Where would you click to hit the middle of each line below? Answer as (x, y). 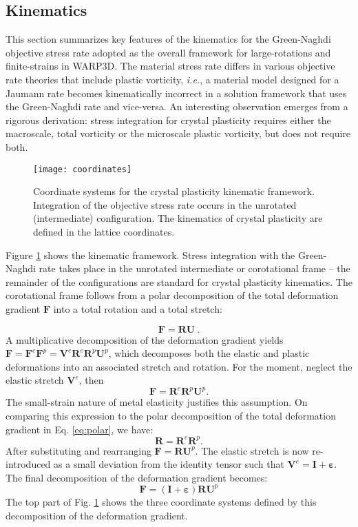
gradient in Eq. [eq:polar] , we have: (80, 429)
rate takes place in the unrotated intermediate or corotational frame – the (194, 268)
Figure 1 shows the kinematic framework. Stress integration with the (150, 255)
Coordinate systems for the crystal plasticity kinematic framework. (174, 191)
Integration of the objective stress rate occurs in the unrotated (165, 204)
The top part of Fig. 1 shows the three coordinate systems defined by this (161, 501)
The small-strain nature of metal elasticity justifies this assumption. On (157, 402)
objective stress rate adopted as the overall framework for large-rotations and (168, 52)
